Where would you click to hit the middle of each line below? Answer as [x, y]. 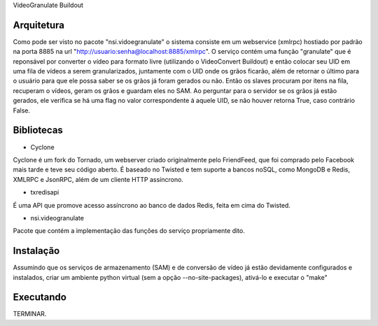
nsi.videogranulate [57, 218]
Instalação [36, 251]
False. [22, 110]
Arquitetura [38, 25]
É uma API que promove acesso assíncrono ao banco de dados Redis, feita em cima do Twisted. [152, 205]
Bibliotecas [38, 130]
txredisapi [45, 192]
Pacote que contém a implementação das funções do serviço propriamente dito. [129, 231]
